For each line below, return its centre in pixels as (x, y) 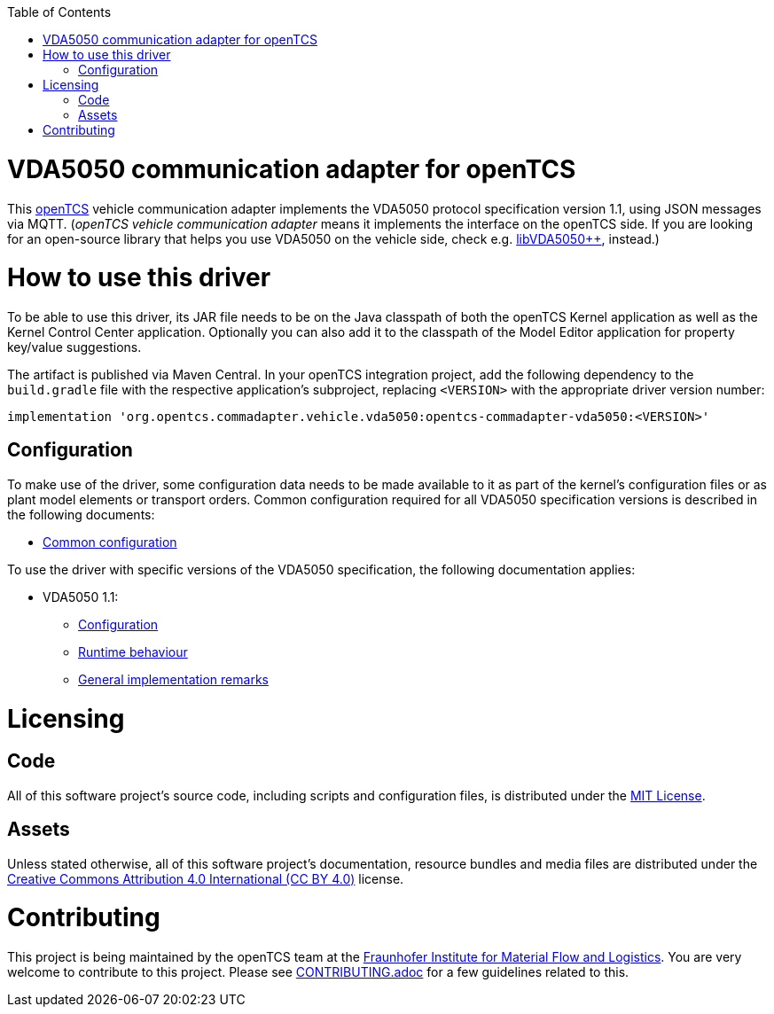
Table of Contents (59, 12)
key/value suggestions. (74, 347)
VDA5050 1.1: (81, 597)
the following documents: (81, 514)
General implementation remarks (173, 679)
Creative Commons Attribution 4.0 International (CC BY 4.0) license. (206, 878)
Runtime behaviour (133, 651)
